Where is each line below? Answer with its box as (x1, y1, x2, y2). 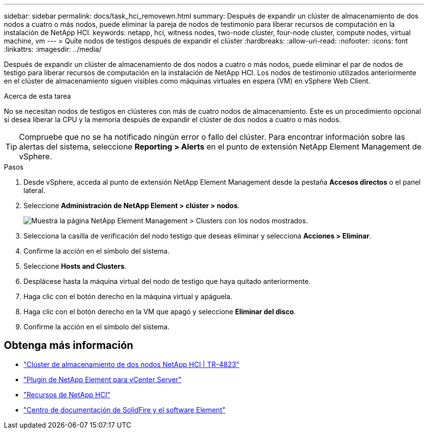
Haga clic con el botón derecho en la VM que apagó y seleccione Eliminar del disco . (23, 307, 296, 316)
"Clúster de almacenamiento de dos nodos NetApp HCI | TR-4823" (23, 360, 239, 368)
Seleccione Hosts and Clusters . (23, 262, 127, 270)
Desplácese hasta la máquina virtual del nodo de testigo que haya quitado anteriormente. (23, 277, 311, 285)
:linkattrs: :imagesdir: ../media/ (4, 45, 102, 53)
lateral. (23, 186, 45, 195)
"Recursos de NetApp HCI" (23, 390, 110, 399)
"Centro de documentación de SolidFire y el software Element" (23, 405, 226, 414)
